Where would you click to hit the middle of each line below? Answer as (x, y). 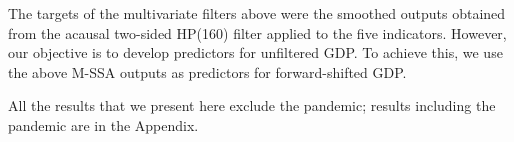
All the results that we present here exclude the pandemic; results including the (252, 105)
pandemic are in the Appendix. (103, 124)
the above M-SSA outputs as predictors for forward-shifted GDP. (207, 71)
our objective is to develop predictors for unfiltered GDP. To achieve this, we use (255, 52)
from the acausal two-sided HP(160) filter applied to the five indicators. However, (257, 32)
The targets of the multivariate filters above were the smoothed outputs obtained (257, 13)
